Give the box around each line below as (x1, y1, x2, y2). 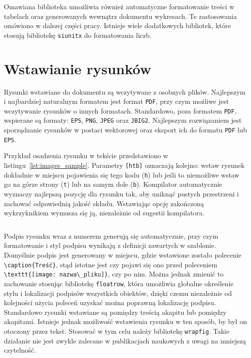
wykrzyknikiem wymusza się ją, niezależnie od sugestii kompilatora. (4, 208, 204, 218)
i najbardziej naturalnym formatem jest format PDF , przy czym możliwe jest (4, 96, 229, 106)
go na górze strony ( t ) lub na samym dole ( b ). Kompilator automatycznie (4, 179, 222, 189)
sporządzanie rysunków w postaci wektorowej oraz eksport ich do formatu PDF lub (4, 125, 247, 135)
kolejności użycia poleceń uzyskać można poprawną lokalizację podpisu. (4, 297, 216, 308)
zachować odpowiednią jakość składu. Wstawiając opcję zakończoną (4, 198, 204, 208)
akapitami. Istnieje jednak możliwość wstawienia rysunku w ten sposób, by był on (4, 316, 247, 326)
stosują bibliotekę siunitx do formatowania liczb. (4, 30, 152, 40)
